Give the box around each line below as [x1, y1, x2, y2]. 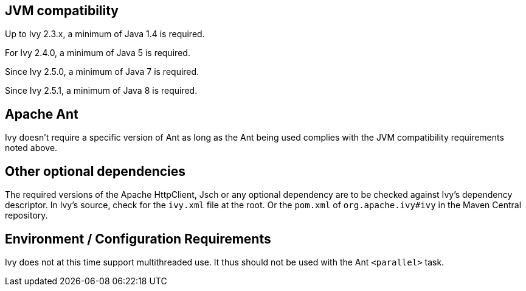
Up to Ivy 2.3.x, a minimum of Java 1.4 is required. [5, 29, 205, 40]
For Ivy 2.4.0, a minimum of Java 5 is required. [5, 47, 190, 58]
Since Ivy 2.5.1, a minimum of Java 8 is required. [5, 85, 198, 96]
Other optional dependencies [5, 163, 186, 179]
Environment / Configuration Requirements [5, 231, 271, 247]
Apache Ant [5, 106, 78, 122]
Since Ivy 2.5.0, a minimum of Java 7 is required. [5, 66, 199, 77]
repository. [5, 210, 48, 221]
